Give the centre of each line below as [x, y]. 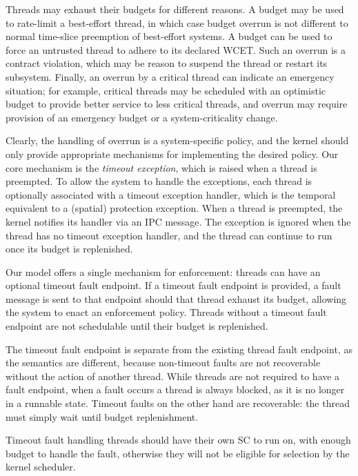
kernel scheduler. [41, 467]
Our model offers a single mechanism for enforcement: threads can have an [163, 271]
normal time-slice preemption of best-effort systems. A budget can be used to [169, 36]
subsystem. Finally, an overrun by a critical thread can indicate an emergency [170, 76]
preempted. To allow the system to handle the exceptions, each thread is [159, 181]
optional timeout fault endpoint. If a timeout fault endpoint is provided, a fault [173, 285]
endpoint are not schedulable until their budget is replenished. [137, 326]
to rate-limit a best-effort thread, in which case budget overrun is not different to [177, 22]
